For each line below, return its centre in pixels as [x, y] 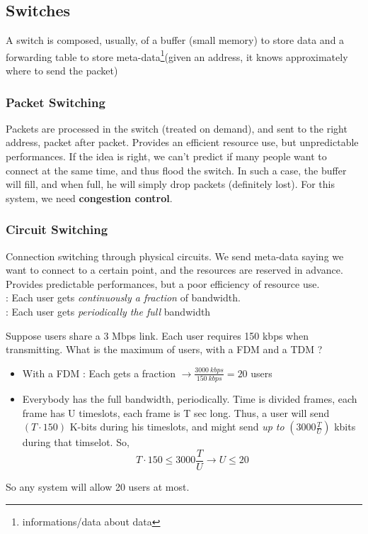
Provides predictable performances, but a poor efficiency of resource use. [163, 283]
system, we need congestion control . [89, 198]
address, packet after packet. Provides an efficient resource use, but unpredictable [182, 142]
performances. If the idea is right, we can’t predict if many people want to [166, 156]
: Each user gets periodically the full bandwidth [108, 312]
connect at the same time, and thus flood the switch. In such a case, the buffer [176, 170]
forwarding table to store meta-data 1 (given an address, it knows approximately [177, 55]
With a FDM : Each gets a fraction [99, 373]
